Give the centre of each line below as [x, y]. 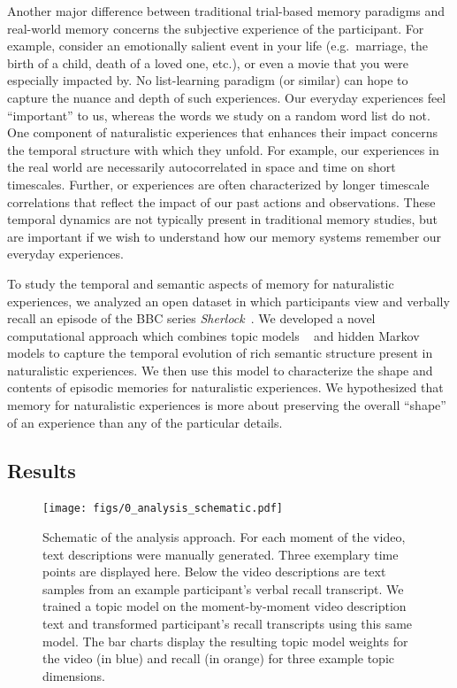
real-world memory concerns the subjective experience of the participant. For [216, 28]
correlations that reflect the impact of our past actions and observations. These [221, 201]
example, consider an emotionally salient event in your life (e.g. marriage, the [217, 46]
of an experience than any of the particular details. [145, 422]
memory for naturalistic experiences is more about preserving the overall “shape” [227, 405]
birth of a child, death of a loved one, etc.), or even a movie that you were [208, 62]
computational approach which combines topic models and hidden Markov [213, 335]
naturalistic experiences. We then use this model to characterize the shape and [220, 370]
